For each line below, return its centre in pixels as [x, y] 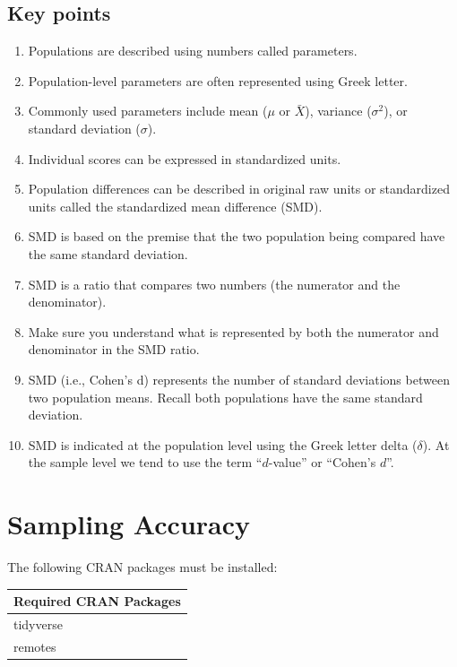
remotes [35, 646]
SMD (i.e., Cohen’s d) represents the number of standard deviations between [239, 379]
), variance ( [338, 111]
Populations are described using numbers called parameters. [193, 51]
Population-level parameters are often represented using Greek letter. [218, 80]
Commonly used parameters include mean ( [148, 111]
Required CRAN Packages [97, 601]
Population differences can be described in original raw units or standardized [239, 189]
